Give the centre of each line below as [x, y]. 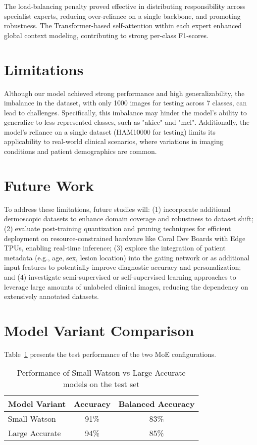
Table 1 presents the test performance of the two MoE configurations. [110, 354]
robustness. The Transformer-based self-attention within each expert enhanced [123, 25]
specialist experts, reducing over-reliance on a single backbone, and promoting [122, 16]
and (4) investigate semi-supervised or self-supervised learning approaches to [120, 276]
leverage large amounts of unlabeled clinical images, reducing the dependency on [126, 286]
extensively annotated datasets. [51, 296]
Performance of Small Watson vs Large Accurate [101, 373]
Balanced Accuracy [156, 404]
